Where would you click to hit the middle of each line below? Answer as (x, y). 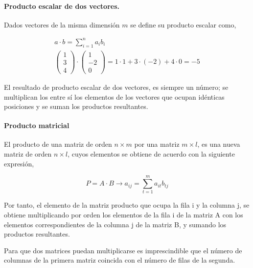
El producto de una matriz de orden (58, 144)
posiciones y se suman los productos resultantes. (76, 106)
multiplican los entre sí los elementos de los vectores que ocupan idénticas (114, 96)
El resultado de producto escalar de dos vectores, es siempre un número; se (116, 87)
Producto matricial (37, 125)
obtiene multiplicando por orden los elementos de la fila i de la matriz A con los (124, 214)
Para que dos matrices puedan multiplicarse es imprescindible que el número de (123, 250)
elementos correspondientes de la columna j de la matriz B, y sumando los (115, 224)
